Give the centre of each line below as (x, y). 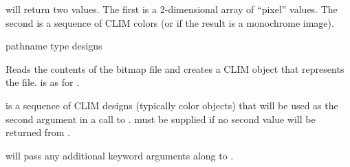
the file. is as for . (43, 82)
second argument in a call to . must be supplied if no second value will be (161, 119)
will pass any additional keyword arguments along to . (120, 155)
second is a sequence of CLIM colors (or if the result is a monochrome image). (170, 22)
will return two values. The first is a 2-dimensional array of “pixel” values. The (172, 9)
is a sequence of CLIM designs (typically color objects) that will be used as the (172, 105)
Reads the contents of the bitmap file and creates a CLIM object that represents (175, 68)
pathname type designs (54, 46)
